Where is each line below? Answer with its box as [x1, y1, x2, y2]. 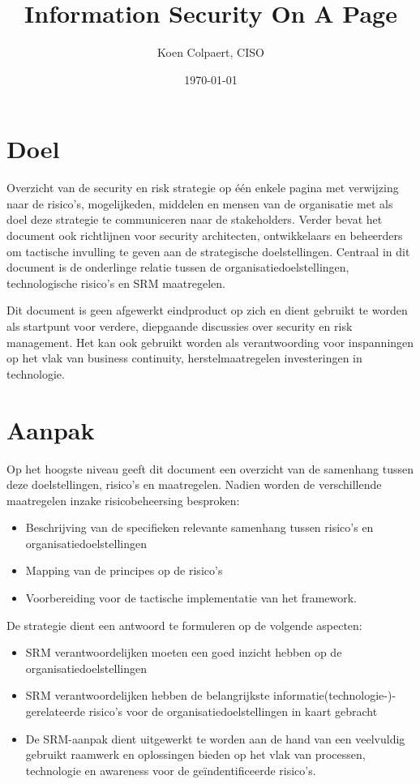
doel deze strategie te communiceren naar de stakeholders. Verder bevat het [6, 211, 383, 228]
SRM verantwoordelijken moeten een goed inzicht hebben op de [25, 644, 342, 661]
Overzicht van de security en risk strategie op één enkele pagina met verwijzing [6, 179, 399, 196]
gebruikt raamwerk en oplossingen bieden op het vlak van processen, [25, 746, 366, 763]
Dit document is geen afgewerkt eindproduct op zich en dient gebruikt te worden [6, 302, 408, 319]
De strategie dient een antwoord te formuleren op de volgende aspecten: [6, 616, 362, 633]
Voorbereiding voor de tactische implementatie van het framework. [25, 589, 358, 606]
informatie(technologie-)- [273, 687, 396, 704]
